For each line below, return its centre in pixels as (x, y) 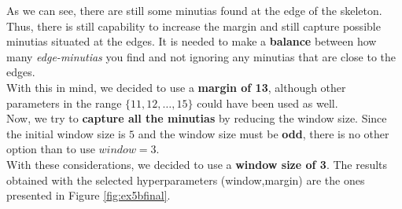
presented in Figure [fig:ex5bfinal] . (89, 195)
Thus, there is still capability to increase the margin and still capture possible (194, 26)
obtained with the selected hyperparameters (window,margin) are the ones (186, 180)
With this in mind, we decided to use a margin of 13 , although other (176, 87)
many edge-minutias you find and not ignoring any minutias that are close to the (201, 56)
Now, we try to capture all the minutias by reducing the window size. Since (197, 118)
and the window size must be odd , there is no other (264, 133)
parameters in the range (64, 103)
